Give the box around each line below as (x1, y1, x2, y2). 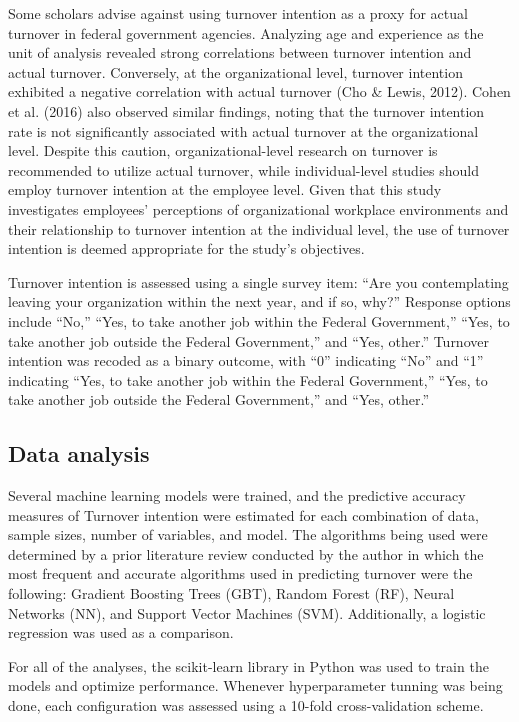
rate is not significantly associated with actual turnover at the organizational (8, 120, 479, 141)
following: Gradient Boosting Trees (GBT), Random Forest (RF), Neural (8, 583, 455, 604)
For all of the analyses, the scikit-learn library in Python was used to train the (8, 655, 489, 676)
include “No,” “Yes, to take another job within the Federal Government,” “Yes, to (8, 310, 510, 331)
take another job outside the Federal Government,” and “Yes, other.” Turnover (8, 330, 489, 351)
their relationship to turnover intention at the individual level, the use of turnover (8, 218, 510, 239)
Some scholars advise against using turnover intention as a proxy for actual (8, 3, 468, 23)
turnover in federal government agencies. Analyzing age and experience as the (8, 22, 484, 43)
